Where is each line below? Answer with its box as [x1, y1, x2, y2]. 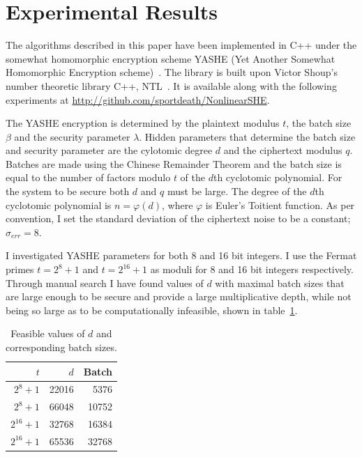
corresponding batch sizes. [6, 340, 117, 354]
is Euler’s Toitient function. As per [205, 197, 355, 212]
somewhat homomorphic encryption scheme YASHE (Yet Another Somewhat [6, 51, 335, 65]
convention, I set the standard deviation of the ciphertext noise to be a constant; [6, 211, 351, 226]
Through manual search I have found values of [6, 275, 204, 290]
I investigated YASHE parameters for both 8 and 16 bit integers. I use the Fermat [6, 248, 357, 263]
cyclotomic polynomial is [6, 197, 112, 212]
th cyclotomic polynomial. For [213, 170, 342, 185]
